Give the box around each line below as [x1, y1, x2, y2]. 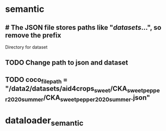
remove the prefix [5, 31, 61, 39]
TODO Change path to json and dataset [5, 59, 128, 67]
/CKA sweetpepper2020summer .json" [43, 93, 150, 103]
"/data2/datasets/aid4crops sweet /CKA [5, 84, 127, 94]
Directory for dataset [5, 44, 48, 50]
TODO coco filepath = [5, 75, 68, 85]
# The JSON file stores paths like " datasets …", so [5, 23, 162, 32]
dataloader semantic [5, 115, 84, 128]
